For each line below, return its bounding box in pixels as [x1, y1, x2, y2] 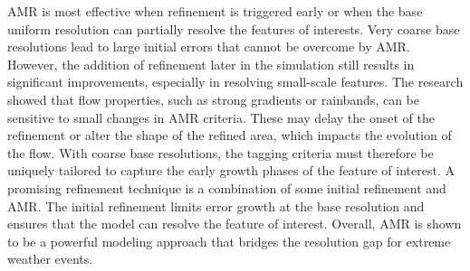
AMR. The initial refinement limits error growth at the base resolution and [7, 196, 425, 215]
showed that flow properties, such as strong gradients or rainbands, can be [7, 89, 419, 108]
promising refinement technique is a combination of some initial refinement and [7, 178, 446, 197]
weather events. [7, 249, 93, 268]
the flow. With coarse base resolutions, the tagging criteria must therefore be [7, 143, 434, 162]
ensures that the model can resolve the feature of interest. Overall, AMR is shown [7, 214, 462, 233]
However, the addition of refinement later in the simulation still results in [7, 54, 415, 73]
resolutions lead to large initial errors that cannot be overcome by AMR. [7, 37, 410, 56]
